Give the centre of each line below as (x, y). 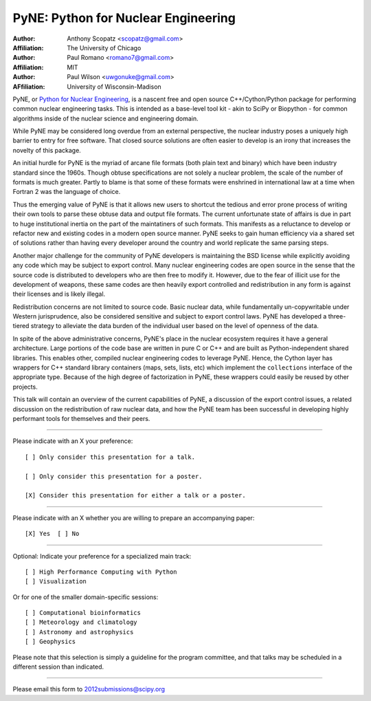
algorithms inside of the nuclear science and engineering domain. (105, 118)
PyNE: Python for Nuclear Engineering (124, 18)
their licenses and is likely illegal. (59, 294)
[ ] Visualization (56, 582)
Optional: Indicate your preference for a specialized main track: (102, 556)
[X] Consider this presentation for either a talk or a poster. (136, 496)
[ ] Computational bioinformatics (83, 613)
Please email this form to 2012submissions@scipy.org (89, 689)
